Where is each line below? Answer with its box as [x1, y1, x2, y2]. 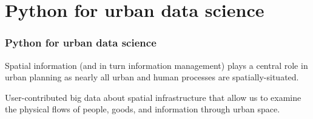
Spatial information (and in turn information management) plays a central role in [5, 59, 308, 71]
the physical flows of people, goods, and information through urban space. [5, 103, 280, 115]
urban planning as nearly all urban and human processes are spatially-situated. [5, 71, 299, 83]
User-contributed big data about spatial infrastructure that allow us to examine [5, 91, 301, 103]
